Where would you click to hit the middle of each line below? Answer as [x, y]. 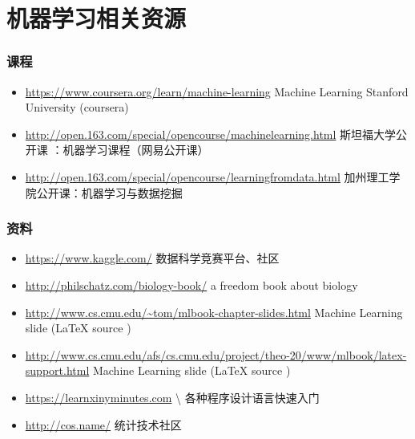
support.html [57, 370]
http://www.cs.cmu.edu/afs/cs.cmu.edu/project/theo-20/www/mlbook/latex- [216, 354]
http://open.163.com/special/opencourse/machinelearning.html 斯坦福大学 [211, 134]
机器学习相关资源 [97, 18]
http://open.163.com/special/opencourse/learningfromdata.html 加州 [196, 176]
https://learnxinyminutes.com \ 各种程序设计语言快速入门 [172, 397]
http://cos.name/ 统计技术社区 [103, 424]
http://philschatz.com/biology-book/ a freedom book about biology [191, 285]
